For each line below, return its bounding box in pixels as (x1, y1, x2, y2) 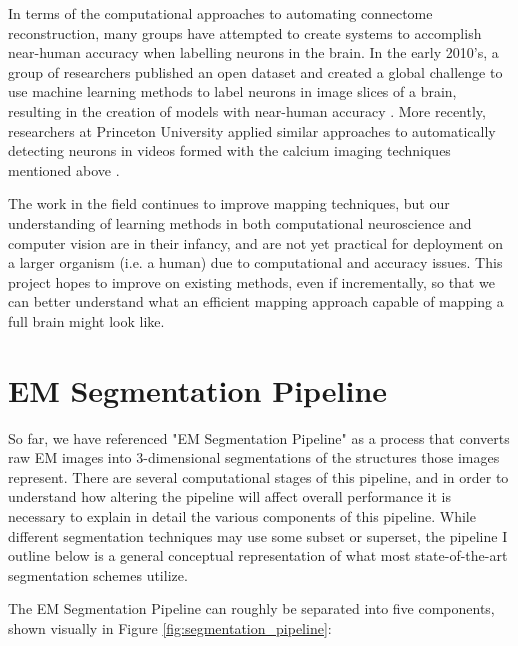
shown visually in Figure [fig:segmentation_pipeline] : (8, 617, 332, 638)
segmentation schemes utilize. (8, 564, 188, 585)
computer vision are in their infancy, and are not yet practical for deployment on (8, 232, 504, 253)
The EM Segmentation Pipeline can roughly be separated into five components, (8, 598, 495, 619)
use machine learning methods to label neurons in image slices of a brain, (8, 81, 457, 102)
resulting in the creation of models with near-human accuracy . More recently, (8, 100, 486, 121)
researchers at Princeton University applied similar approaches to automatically (8, 120, 496, 141)
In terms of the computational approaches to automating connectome (8, 3, 433, 23)
